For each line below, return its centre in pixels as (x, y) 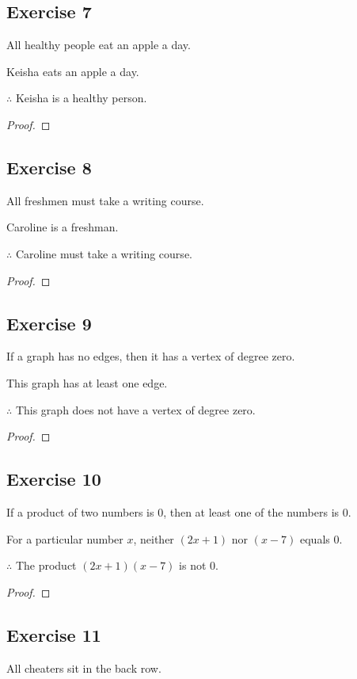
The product (46, 565)
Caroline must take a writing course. (104, 253)
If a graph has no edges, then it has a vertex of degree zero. (151, 356)
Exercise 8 (49, 167)
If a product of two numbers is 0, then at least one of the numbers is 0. (179, 511)
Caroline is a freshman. (63, 227)
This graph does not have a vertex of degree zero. (135, 409)
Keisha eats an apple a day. (73, 71)
